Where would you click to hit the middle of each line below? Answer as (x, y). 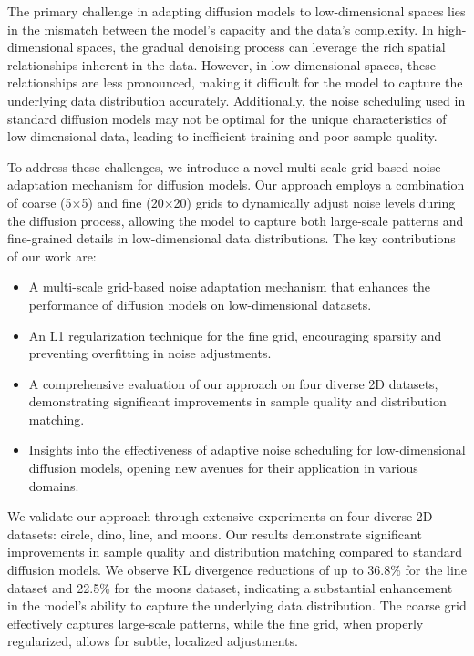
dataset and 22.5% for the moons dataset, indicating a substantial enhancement (230, 587)
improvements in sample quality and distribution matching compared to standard (235, 552)
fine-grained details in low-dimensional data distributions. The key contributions (232, 238)
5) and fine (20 (123, 202)
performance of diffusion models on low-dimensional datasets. (200, 304)
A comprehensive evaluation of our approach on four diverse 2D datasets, (233, 383)
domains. (54, 485)
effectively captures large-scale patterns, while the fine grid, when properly (216, 623)
